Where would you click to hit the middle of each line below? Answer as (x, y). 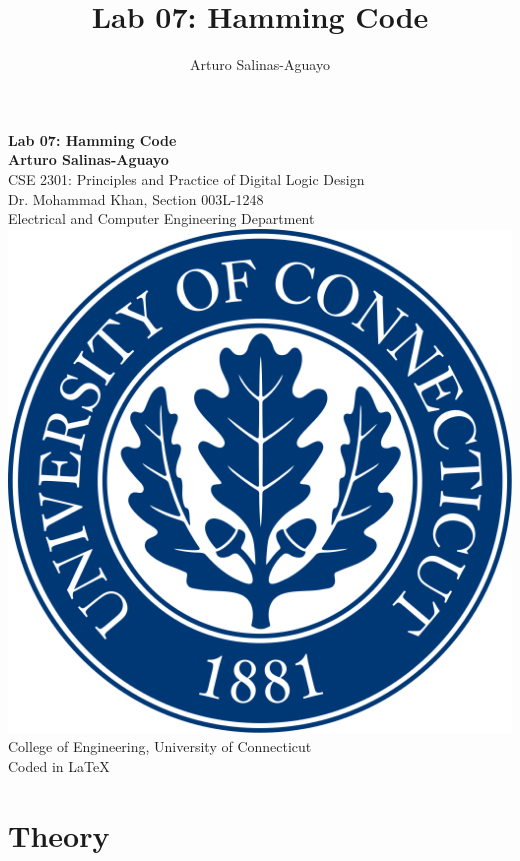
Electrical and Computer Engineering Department (161, 218)
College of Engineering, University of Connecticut (160, 746)
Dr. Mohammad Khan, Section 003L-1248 (136, 198)
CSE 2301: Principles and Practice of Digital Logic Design (186, 178)
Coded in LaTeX (59, 765)
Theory (59, 834)
